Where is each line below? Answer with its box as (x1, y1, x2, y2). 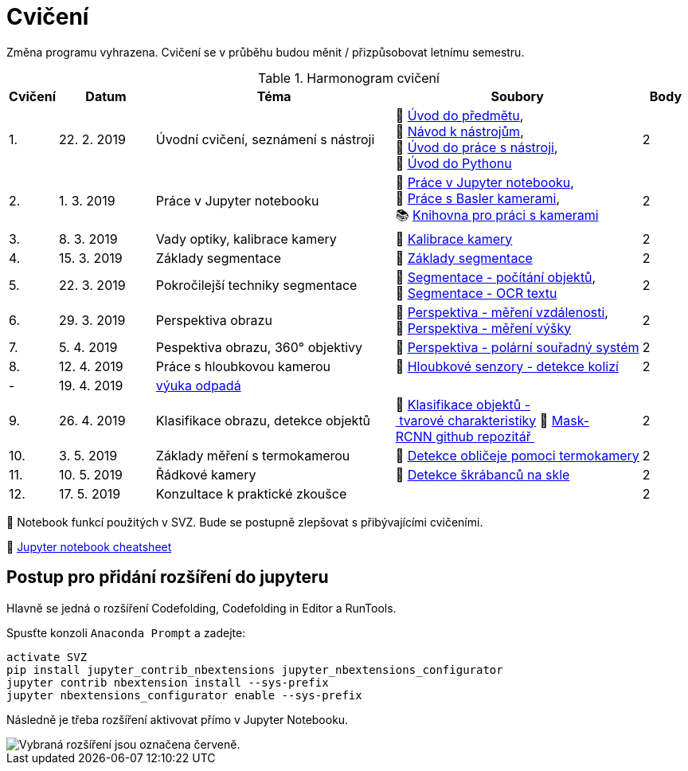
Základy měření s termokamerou (155, 447, 350, 464)
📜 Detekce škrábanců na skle (395, 466, 570, 483)
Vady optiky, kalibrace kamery (155, 230, 337, 247)
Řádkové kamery (155, 466, 256, 483)
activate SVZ (6, 650, 88, 663)
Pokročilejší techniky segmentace (155, 276, 358, 293)
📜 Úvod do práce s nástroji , (395, 139, 558, 155)
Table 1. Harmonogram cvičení (258, 69, 440, 86)
